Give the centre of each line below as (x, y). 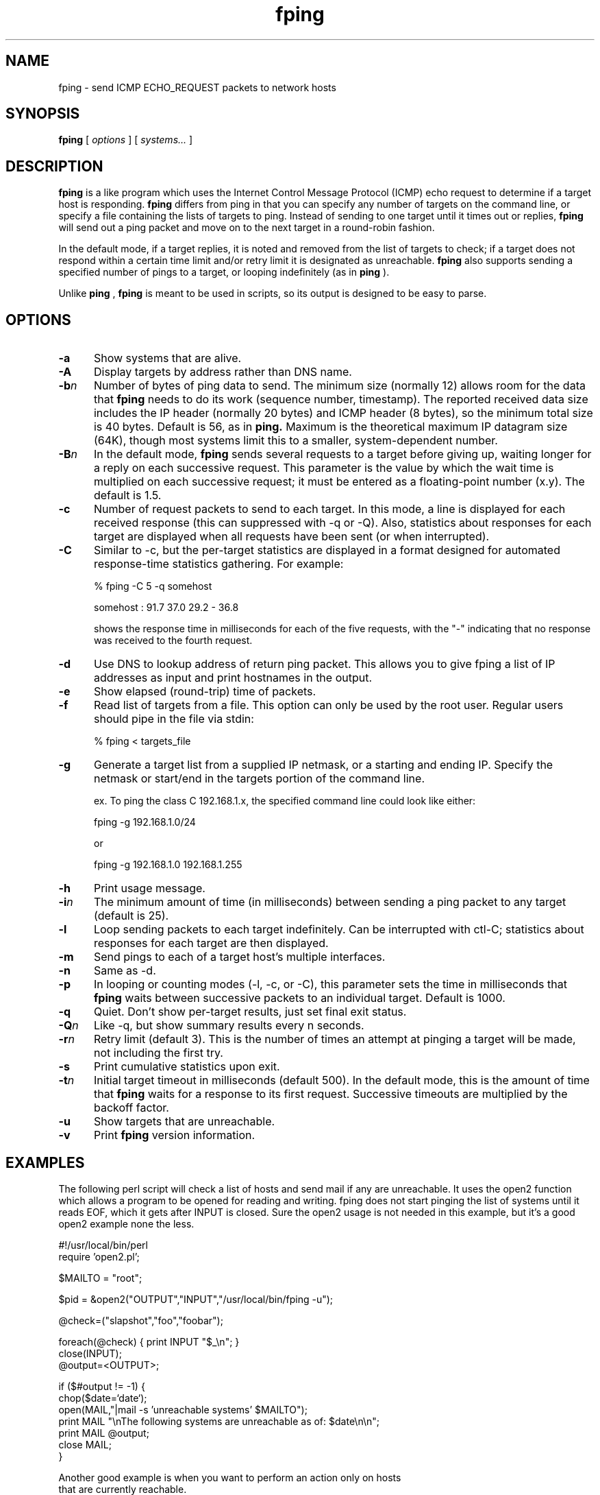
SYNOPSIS (43, 114)
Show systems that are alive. (167, 358)
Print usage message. (149, 888)
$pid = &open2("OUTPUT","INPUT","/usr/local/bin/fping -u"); (196, 1299)
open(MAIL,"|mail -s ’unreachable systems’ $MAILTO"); (183, 1409)
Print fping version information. (174, 1135)
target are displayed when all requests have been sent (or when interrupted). (291, 537)
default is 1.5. (127, 495)
